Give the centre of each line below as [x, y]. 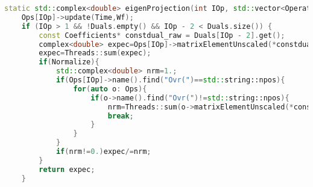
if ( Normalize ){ [69, 62]
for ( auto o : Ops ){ [110, 89]
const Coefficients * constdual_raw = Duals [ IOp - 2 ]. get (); [162, 35]
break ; [121, 116]
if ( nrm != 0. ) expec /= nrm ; [103, 152]
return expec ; [67, 169]
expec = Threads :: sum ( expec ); [95, 53]
